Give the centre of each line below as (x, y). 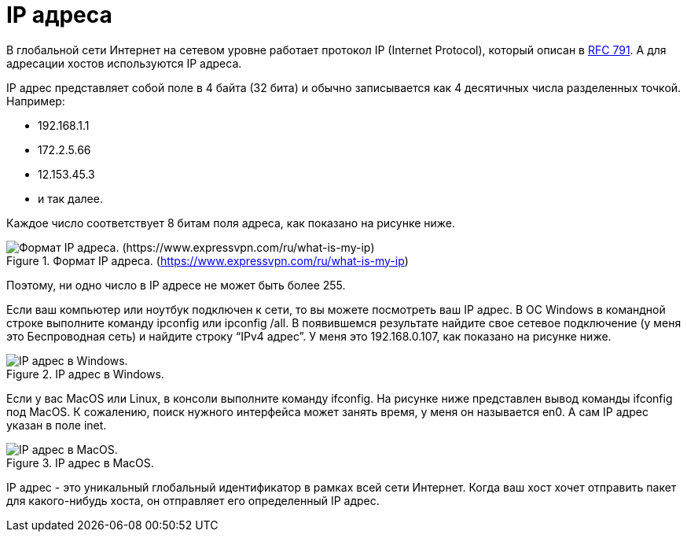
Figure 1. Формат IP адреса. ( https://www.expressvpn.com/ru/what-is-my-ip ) (208, 260)
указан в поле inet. (57, 425)
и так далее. (70, 198)
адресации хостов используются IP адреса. (124, 63)
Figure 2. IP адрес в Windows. (85, 374)
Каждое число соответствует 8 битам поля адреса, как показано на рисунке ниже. (231, 223)
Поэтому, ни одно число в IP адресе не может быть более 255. (176, 285)
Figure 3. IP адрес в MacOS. (80, 462)
